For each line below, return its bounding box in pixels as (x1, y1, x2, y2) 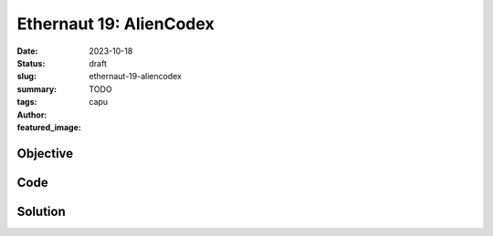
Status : (16, 57, 46, 68)
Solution (16, 203, 66, 219)
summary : (16, 83, 58, 95)
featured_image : (16, 121, 81, 132)
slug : (16, 71, 37, 82)
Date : (16, 46, 38, 56)
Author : (16, 109, 47, 120)
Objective (16, 146, 74, 161)
